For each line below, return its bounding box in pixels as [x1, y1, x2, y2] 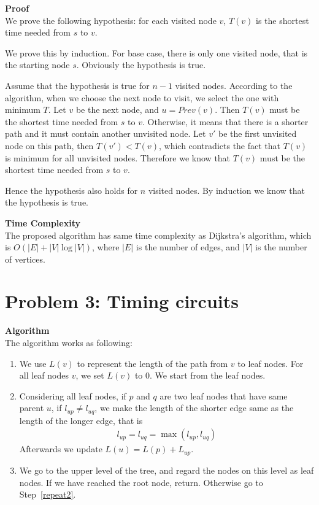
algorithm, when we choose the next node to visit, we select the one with [5, 91, 279, 104]
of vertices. [5, 252, 45, 265]
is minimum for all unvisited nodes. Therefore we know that [5, 151, 231, 164]
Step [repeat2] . [19, 488, 76, 501]
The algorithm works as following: [5, 336, 133, 349]
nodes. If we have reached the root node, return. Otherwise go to [19, 476, 263, 488]
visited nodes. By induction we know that [148, 183, 305, 196]
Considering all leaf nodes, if [19, 389, 126, 402]
